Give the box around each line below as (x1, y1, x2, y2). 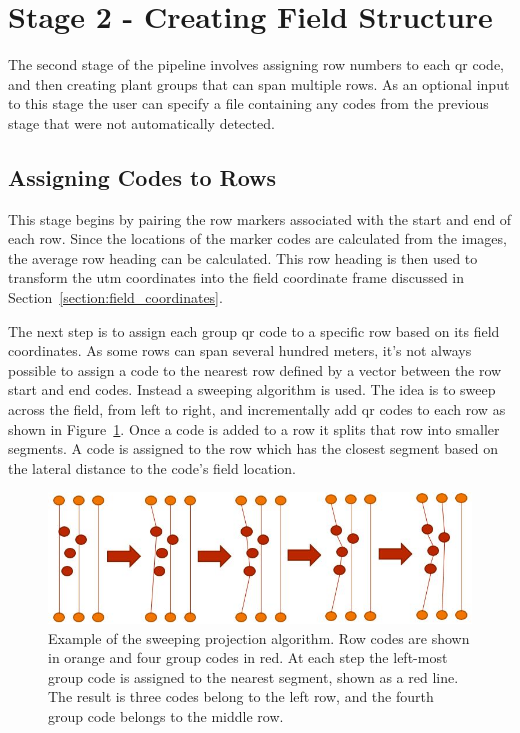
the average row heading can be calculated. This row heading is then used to (8, 247, 478, 268)
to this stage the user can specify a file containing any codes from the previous (8, 93, 489, 114)
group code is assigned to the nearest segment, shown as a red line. (48, 666, 459, 687)
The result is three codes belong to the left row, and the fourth (48, 686, 434, 707)
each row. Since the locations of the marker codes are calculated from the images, (8, 228, 507, 249)
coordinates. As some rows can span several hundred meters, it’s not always (8, 340, 472, 361)
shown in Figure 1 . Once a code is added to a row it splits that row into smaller (8, 418, 500, 439)
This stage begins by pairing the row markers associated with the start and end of (8, 208, 512, 229)
